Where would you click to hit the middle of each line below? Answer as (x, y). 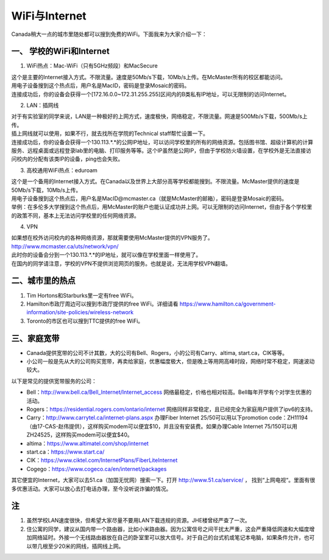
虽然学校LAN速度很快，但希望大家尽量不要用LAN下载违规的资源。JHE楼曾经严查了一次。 (139, 520)
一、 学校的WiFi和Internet (60, 51)
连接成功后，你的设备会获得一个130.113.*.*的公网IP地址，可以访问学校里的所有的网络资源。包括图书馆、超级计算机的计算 (162, 142)
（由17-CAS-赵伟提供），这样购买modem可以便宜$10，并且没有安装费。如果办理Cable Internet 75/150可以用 (162, 426)
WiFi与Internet (49, 16)
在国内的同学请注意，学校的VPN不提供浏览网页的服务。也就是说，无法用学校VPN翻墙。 (121, 263)
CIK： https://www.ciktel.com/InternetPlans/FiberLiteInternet (102, 460)
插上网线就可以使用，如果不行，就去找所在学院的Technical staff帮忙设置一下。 (110, 133)
